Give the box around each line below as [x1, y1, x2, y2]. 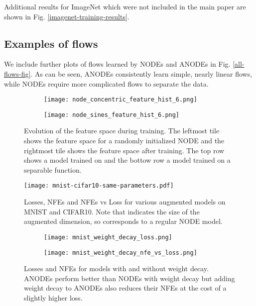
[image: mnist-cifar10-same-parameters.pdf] [24, 182, 174, 190]
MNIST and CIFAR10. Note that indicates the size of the [24, 206, 200, 216]
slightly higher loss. [24, 292, 83, 303]
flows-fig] [4, 68, 31, 79]
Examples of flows [4, 35, 98, 51]
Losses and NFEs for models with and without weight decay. [24, 263, 209, 274]
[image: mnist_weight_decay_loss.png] [44, 233, 172, 241]
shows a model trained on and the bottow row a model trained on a [24, 155, 231, 165]
